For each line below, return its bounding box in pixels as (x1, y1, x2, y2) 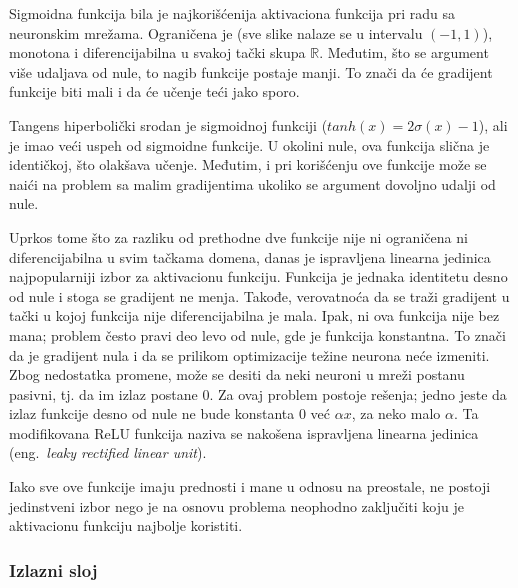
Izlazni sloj (9, 557, 98, 582)
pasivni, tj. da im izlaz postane (9, 383, 198, 404)
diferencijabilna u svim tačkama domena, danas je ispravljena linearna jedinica (9, 246, 491, 267)
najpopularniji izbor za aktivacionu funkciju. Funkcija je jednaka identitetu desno (9, 266, 508, 287)
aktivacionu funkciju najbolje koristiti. (9, 515, 243, 536)
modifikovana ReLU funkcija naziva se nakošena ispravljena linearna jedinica (9, 422, 479, 443)
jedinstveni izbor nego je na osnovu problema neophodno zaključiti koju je (9, 495, 464, 516)
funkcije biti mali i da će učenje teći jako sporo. (9, 81, 300, 102)
